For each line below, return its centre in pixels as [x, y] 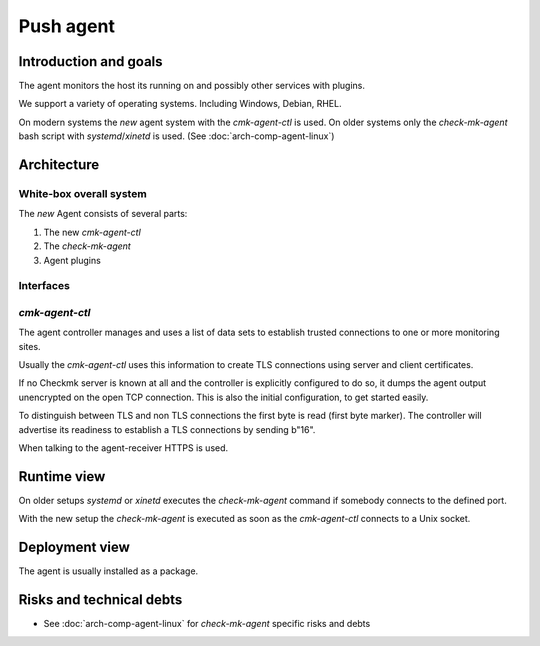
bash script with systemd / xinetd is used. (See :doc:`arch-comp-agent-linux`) [176, 136]
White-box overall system [82, 194]
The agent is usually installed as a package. [108, 571]
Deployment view [74, 547]
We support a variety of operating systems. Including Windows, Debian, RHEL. [180, 104]
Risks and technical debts [100, 600]
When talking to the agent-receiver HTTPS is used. [123, 448]
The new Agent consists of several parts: [103, 214]
